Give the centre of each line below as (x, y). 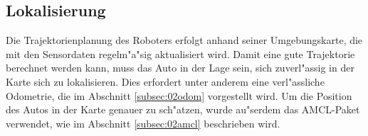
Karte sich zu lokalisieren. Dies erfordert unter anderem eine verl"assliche (165, 81)
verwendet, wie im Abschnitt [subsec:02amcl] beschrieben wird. (143, 123)
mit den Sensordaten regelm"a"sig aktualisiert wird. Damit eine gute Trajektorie (180, 53)
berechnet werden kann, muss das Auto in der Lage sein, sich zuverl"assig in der (180, 68)
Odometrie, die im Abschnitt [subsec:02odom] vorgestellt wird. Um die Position (179, 95)
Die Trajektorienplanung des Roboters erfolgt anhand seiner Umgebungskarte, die (184, 40)
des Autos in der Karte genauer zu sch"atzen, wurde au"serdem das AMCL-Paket (183, 109)
